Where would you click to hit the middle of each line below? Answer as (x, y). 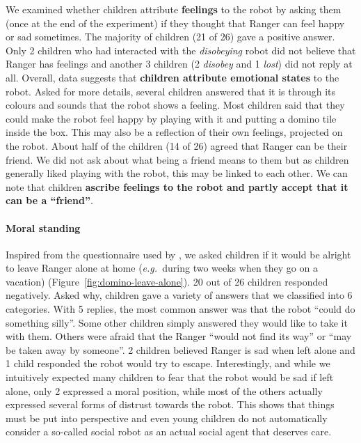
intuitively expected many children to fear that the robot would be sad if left (170, 377)
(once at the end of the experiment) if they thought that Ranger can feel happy (175, 23)
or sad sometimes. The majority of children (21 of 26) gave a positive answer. (170, 37)
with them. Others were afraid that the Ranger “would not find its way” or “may (179, 336)
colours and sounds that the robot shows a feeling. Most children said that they (175, 105)
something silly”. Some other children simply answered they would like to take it (177, 322)
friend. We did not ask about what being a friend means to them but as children (177, 159)
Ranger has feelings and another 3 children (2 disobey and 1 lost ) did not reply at (179, 64)
